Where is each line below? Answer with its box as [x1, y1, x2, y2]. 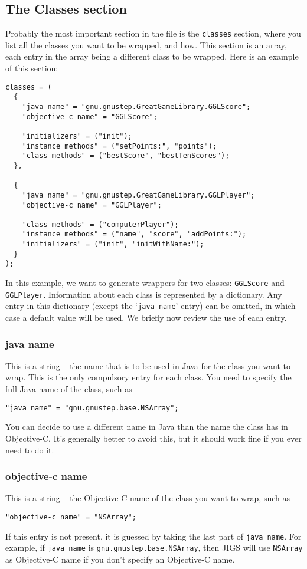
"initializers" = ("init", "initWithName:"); [22, 240, 204, 249]
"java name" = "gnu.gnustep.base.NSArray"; [5, 403, 179, 412]
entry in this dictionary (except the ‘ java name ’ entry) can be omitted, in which [5, 300, 296, 312]
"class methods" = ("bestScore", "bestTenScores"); [22, 152, 230, 160]
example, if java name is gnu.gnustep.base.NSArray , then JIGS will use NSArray [5, 541, 303, 554]
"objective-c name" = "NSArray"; [5, 512, 136, 521]
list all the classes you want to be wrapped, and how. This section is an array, [5, 38, 287, 51]
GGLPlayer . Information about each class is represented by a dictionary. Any [5, 288, 282, 300]
